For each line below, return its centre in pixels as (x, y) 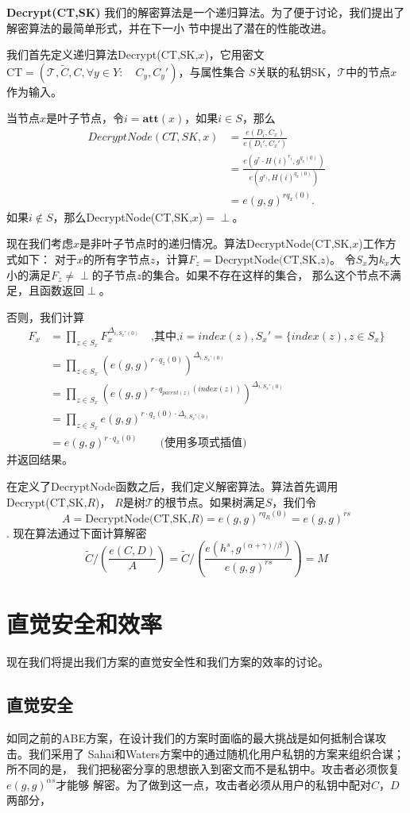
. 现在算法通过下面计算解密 (77, 532)
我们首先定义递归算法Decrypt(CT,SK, (102, 54)
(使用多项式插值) (203, 443)
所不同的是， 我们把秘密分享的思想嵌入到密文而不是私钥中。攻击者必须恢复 (203, 769)
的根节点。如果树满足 (209, 501)
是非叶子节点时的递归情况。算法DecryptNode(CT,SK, (216, 243)
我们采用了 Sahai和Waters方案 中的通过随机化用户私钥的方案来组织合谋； (217, 753)
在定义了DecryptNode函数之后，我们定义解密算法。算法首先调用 (172, 486)
